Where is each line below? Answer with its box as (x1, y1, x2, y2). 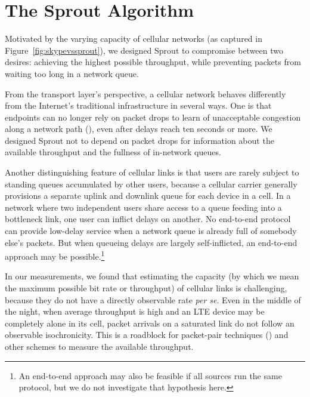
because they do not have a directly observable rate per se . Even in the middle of (5, 293, 301, 306)
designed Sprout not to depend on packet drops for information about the (5, 134, 274, 146)
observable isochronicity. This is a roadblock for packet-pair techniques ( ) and (5, 328, 289, 341)
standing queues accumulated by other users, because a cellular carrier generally (5, 177, 297, 190)
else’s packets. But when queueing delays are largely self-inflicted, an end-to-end (5, 236, 297, 248)
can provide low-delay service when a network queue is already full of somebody (5, 224, 297, 237)
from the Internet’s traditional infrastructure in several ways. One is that (5, 99, 272, 112)
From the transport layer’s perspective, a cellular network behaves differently (5, 87, 286, 100)
